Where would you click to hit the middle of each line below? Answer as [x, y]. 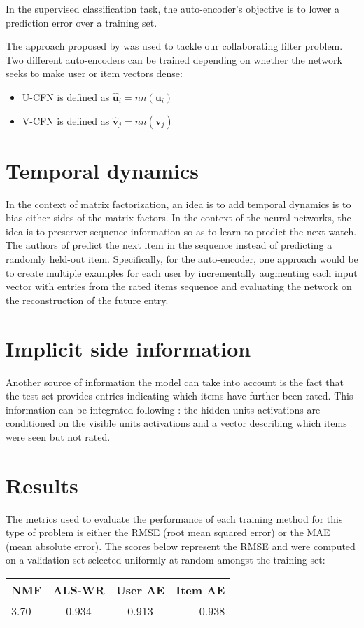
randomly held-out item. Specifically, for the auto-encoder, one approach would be [182, 259]
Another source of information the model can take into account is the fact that [175, 382]
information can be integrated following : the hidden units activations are [163, 409]
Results [42, 485]
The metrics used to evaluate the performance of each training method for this [174, 518]
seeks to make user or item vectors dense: [94, 73]
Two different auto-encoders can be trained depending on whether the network [174, 59]
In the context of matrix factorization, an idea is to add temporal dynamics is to [178, 204]
